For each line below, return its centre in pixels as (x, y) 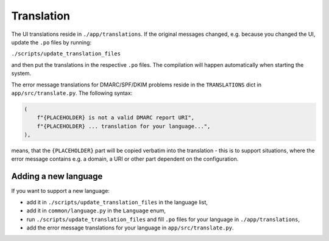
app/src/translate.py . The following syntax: (72, 93)
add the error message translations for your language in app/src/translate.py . (130, 228)
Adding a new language (57, 176)
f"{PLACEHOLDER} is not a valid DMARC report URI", (116, 118)
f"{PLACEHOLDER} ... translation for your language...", (124, 126)
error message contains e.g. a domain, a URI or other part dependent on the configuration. (125, 159)
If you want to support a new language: (60, 191)
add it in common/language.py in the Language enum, (96, 211)
